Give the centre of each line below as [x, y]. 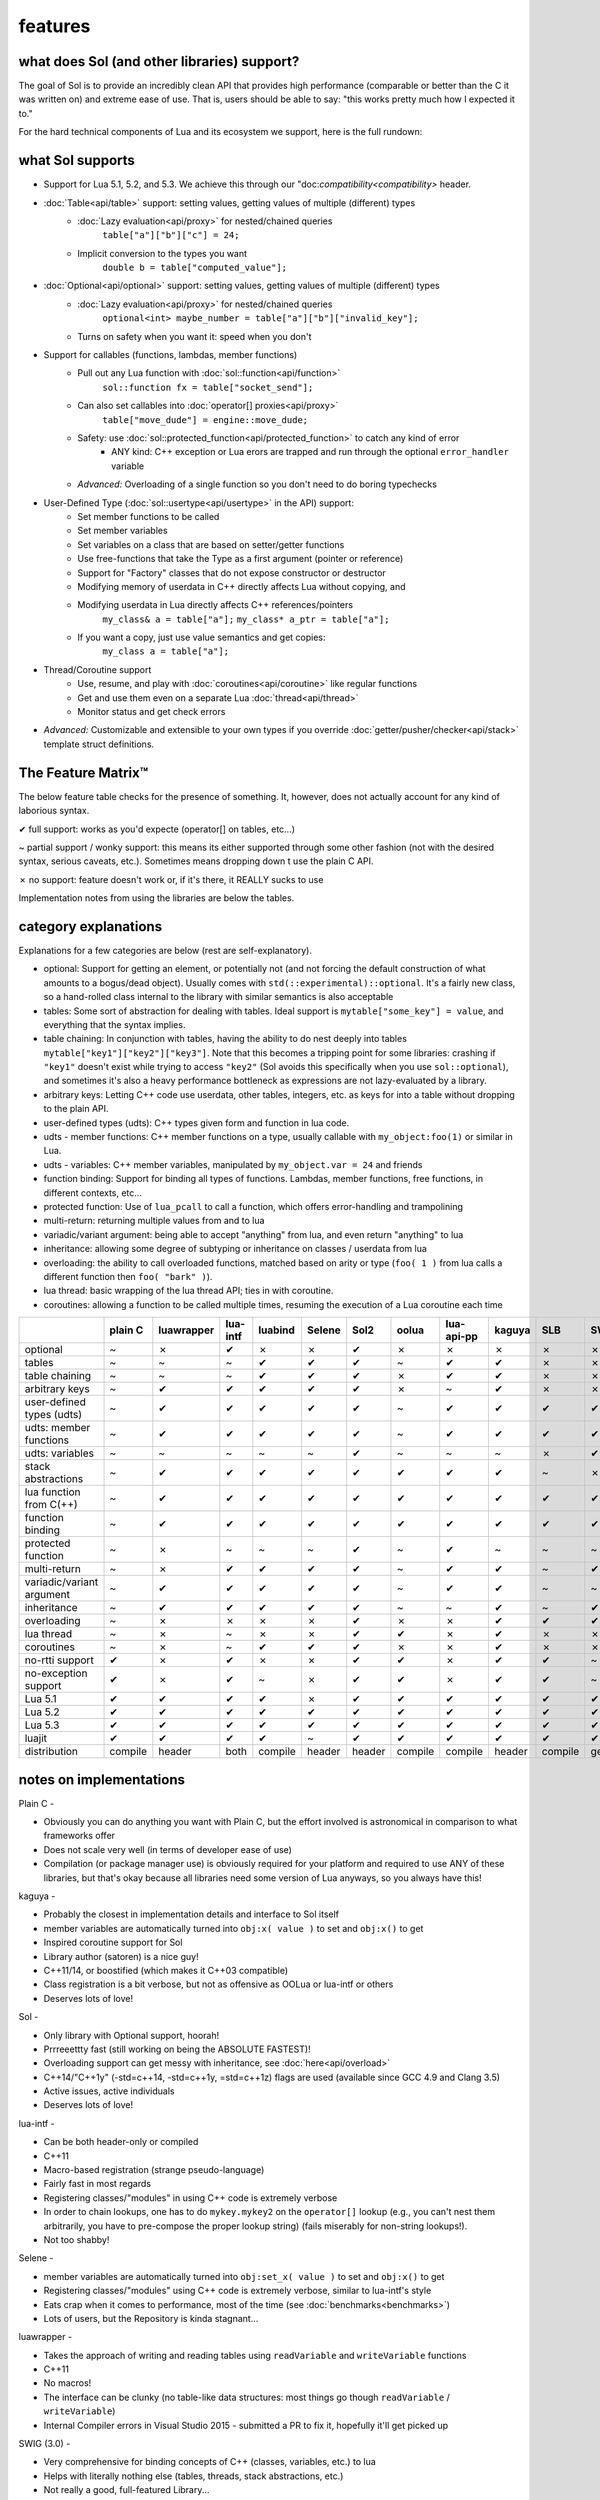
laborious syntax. [54, 811]
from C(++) [51, 1505]
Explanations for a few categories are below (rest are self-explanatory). [165, 950]
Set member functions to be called [148, 516]
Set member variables [123, 531]
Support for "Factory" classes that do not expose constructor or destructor [232, 572]
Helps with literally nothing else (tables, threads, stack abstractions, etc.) [193, 2476]
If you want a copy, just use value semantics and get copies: [201, 637]
